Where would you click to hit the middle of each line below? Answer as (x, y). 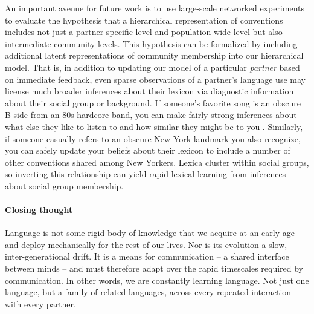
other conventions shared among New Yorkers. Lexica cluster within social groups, (157, 162)
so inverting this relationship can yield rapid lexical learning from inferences (146, 174)
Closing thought (39, 210)
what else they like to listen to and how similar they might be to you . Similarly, (154, 126)
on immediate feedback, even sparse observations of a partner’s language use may (155, 79)
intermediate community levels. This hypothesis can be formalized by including (151, 43)
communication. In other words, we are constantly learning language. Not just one (157, 280)
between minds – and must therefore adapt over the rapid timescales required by (154, 268)
